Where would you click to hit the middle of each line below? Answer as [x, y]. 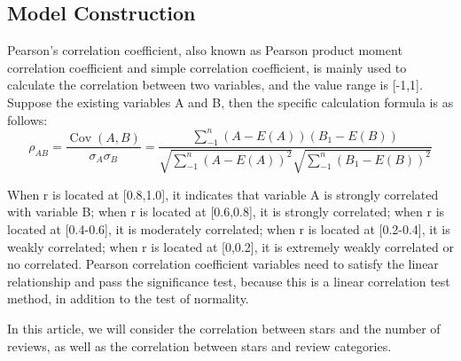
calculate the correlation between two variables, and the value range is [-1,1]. [215, 85]
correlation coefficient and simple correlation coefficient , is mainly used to [207, 67]
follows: [27, 119]
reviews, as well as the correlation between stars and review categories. [199, 345]
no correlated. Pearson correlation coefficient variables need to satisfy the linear [223, 264]
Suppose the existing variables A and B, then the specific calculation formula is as [230, 102]
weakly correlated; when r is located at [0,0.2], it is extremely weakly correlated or [230, 246]
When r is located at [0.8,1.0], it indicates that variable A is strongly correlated [223, 194]
